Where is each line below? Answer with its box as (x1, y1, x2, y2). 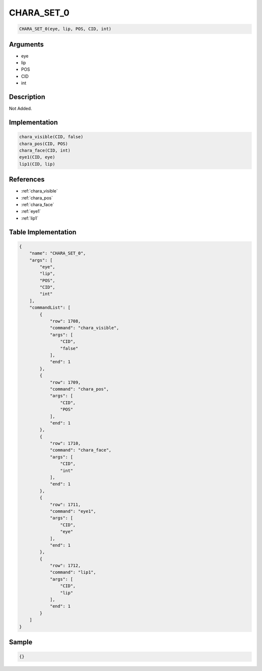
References (9, 175, 45, 184)
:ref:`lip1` (21, 215, 39, 221)
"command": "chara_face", (49, 447, 112, 453)
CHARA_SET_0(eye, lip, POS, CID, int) (19, 26, 112, 32)
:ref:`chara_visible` (21, 188, 58, 194)
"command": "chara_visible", (49, 325, 119, 331)
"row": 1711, (49, 502, 81, 507)
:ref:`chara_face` (21, 201, 54, 207)
